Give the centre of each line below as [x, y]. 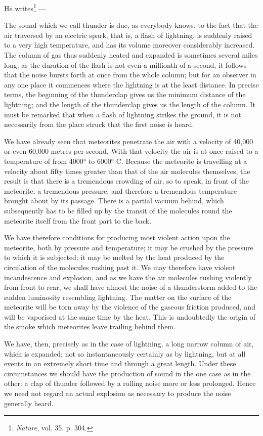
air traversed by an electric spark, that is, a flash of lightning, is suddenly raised [128, 35]
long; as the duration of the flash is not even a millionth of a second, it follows [125, 64]
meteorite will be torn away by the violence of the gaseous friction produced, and [130, 307]
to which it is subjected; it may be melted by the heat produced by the [114, 257]
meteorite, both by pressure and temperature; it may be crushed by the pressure [129, 247]
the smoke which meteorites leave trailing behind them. [90, 326]
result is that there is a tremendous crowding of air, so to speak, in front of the [127, 181]
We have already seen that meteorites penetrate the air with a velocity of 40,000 [129, 141]
